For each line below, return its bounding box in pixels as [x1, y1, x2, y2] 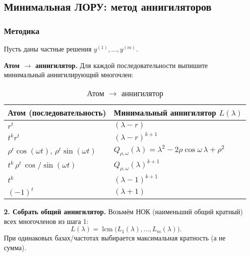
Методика [4, 24, 40, 36]
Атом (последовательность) [8, 106, 106, 118]
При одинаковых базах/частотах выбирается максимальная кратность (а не [4, 233, 226, 243]
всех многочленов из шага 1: [4, 216, 89, 226]
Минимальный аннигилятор [114, 106, 217, 118]
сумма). [4, 242, 27, 252]
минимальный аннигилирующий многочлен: [4, 69, 133, 80]
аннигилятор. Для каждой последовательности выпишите [35, 60, 208, 70]
